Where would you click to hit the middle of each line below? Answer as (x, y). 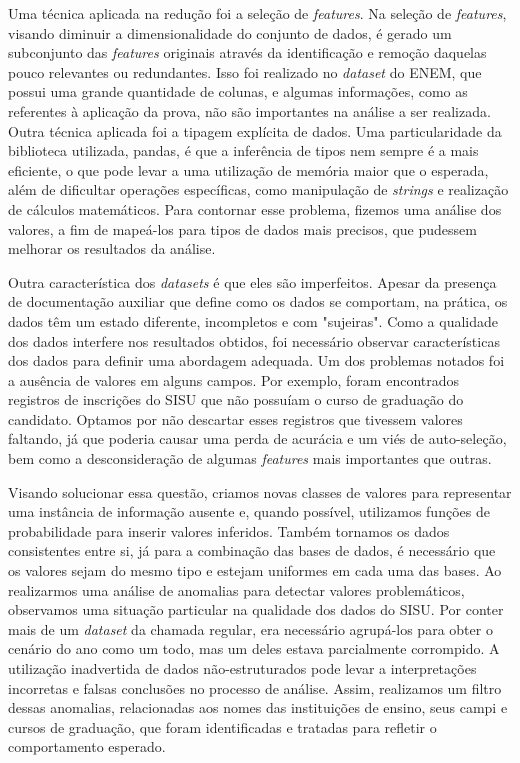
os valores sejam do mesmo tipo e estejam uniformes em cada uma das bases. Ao (255, 570)
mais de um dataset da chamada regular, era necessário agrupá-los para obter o (250, 628)
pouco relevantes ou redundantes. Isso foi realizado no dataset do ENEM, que (245, 71)
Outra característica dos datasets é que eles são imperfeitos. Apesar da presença (252, 281)
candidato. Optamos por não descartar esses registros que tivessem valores (235, 418)
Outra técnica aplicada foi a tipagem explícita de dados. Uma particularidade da (255, 130)
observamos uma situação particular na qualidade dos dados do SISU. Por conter (256, 609)
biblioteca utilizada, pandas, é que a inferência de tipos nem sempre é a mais (243, 150)
